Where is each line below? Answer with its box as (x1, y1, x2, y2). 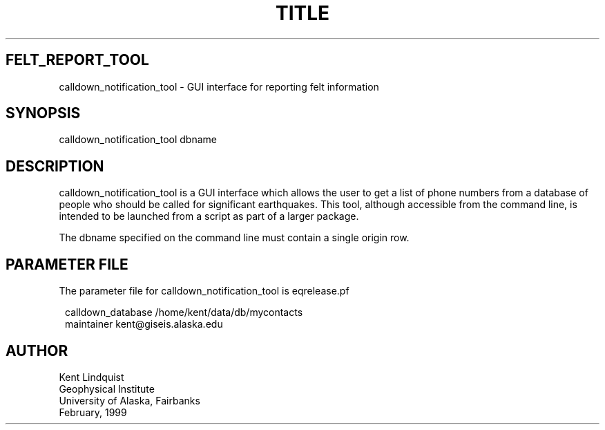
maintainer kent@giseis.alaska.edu (65, 318, 223, 330)
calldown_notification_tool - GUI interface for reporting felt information (59, 80, 379, 93)
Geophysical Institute (59, 382, 155, 395)
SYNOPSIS (6, 104, 81, 122)
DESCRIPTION (6, 157, 104, 175)
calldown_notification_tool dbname (59, 133, 217, 146)
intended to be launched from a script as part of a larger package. (59, 210, 359, 223)
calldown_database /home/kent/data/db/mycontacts (65, 306, 303, 319)
